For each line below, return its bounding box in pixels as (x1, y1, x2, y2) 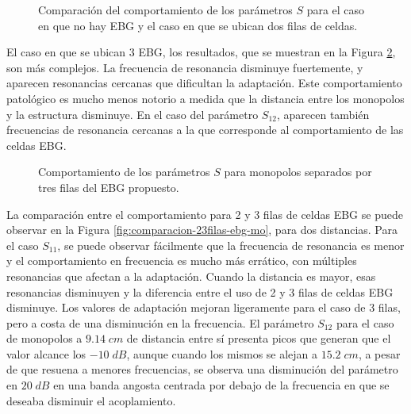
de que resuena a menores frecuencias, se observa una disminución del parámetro (6, 361, 398, 378)
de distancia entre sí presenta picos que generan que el (126, 330, 391, 347)
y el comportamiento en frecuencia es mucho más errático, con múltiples (6, 252, 357, 269)
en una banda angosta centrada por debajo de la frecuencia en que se (53, 377, 390, 393)
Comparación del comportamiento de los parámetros (38, 2, 293, 17)
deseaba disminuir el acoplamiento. (6, 392, 176, 408)
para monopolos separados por (224, 163, 372, 180)
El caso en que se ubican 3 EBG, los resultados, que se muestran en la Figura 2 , (6, 44, 396, 60)
